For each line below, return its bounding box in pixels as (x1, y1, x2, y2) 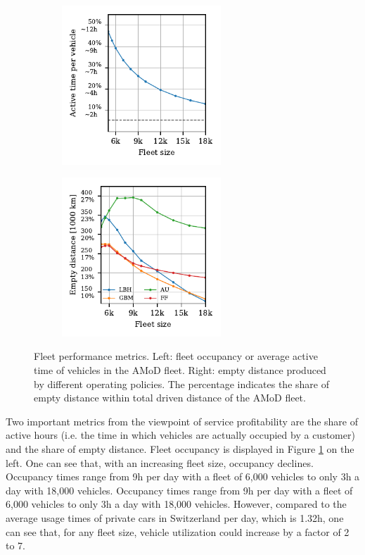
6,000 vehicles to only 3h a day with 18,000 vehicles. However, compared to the (6, 497, 347, 511)
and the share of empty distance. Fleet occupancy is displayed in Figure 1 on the (6, 441, 354, 456)
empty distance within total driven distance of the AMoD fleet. (34, 390, 306, 405)
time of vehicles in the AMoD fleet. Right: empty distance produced (34, 362, 326, 377)
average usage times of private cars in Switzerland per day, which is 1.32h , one (6, 510, 344, 525)
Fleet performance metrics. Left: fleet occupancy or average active (34, 349, 318, 363)
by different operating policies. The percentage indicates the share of (34, 376, 329, 391)
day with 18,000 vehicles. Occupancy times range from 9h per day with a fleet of (6, 482, 353, 497)
